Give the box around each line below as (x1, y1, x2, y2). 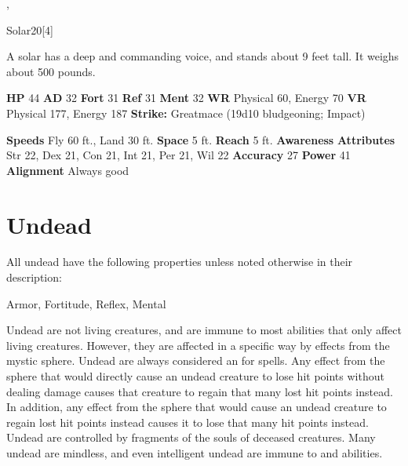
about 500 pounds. (6, 63, 96, 79)
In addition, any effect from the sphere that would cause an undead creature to (6, 399, 387, 415)
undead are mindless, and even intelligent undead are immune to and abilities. (6, 445, 383, 461)
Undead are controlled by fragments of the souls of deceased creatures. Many (6, 429, 376, 446)
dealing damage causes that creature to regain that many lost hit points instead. (6, 383, 393, 399)
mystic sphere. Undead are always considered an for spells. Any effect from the (6, 352, 385, 369)
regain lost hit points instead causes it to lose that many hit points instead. (6, 413, 369, 430)
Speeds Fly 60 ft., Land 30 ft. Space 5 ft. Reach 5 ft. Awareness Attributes (6, 131, 395, 147)
